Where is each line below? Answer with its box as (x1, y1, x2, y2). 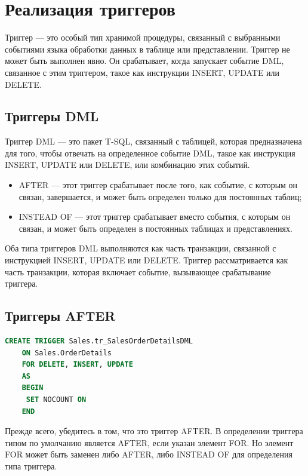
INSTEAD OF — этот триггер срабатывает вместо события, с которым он (19, 210, 291, 223)
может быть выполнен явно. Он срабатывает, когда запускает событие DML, (5, 54, 284, 67)
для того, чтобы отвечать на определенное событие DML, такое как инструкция (5, 146, 295, 159)
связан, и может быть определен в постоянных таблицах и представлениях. (19, 222, 292, 234)
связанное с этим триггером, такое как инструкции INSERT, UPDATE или (5, 66, 280, 78)
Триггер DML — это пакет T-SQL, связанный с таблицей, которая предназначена (5, 135, 302, 148)
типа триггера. (5, 459, 57, 472)
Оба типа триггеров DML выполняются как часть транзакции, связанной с (5, 242, 276, 254)
